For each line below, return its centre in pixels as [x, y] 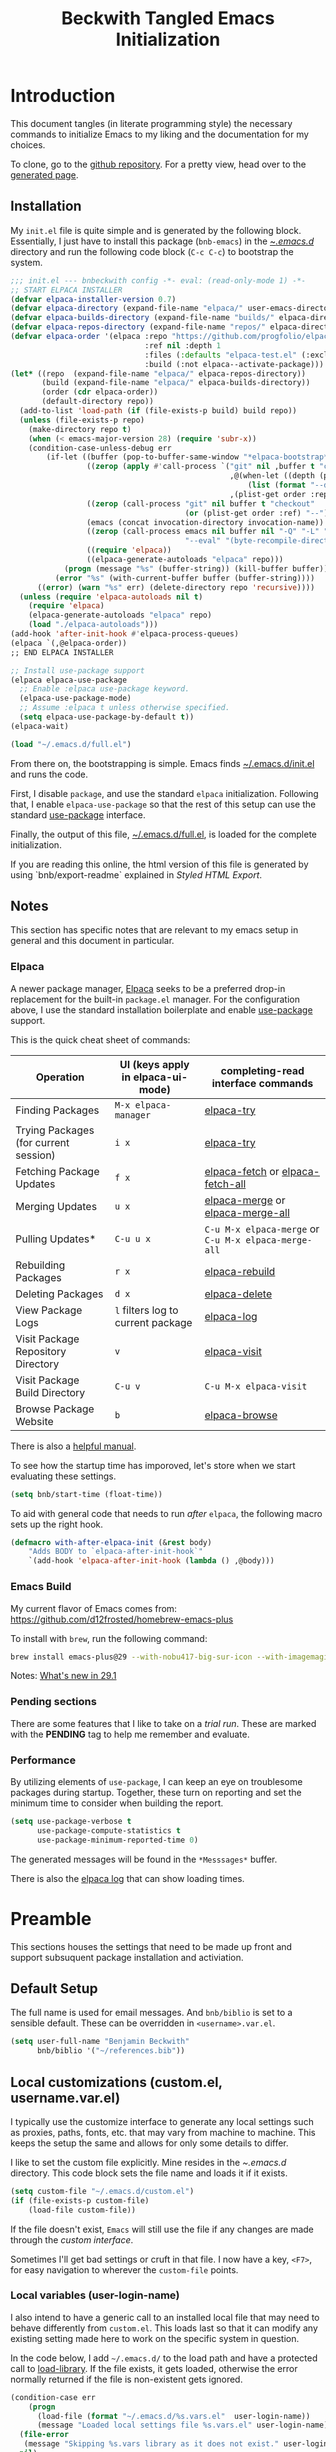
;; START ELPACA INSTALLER [66, 290]
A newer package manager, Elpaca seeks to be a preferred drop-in [148, 988]
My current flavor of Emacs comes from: [94, 1608]
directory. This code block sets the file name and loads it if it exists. [149, 2173]
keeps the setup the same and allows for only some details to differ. [149, 2143]
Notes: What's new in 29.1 [63, 1676]
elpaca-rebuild [240, 1271]
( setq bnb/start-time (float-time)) [86, 1494]
